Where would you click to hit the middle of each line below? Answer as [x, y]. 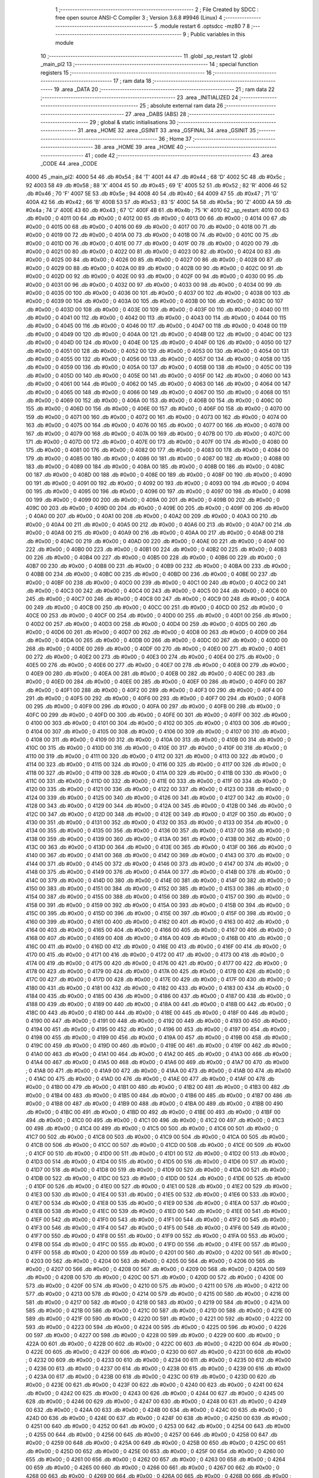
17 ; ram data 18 [132, 81]
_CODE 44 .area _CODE [69, 164]
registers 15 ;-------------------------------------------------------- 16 [126, 72]
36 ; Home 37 [175, 138]
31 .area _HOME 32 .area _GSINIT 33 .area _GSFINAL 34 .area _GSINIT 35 [167, 131]
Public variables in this [218, 34]
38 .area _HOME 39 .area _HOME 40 [139, 147]
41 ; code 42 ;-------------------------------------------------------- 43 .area [179, 155]
